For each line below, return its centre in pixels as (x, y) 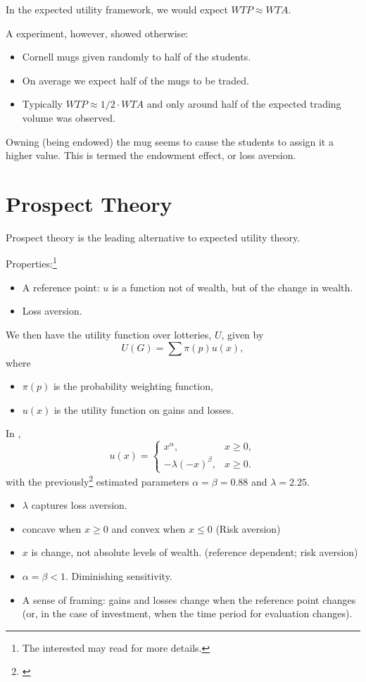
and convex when (149, 528)
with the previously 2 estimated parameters (97, 480)
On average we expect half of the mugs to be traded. (135, 80)
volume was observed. (69, 117)
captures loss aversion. (79, 505)
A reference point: (61, 287)
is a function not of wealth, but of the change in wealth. (232, 287)
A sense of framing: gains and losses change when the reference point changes (189, 599)
